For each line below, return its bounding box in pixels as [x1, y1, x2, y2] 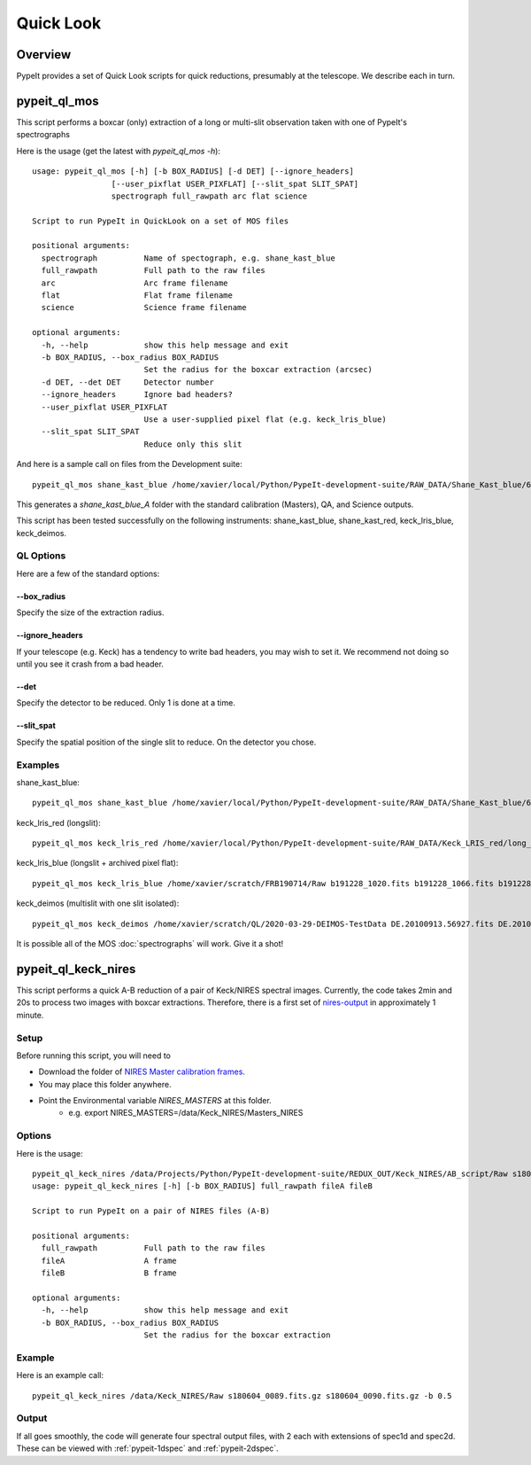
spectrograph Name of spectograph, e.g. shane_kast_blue [41, 253, 335, 263]
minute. [16, 1009, 44, 1020]
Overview [16, 47, 72, 62]
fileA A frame [41, 1255, 177, 1266]
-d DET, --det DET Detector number [41, 377, 214, 387]
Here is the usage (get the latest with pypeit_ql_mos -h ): [16, 145, 221, 156]
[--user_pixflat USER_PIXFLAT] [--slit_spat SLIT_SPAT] [111, 178, 359, 189]
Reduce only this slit [143, 439, 242, 449]
